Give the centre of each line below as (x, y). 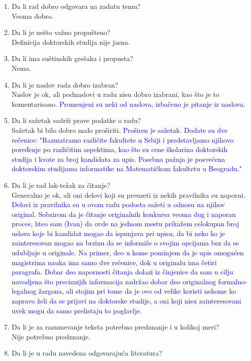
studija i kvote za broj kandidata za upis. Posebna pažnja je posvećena (118, 159)
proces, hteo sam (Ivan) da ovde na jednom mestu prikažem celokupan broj (125, 224)
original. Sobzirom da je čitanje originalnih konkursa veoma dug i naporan (124, 214)
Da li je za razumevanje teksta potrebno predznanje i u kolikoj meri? (115, 327)
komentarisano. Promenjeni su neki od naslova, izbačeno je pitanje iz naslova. (128, 104)
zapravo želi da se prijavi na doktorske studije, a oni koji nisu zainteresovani (126, 301)
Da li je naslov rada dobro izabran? (65, 84)
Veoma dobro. (32, 15)
